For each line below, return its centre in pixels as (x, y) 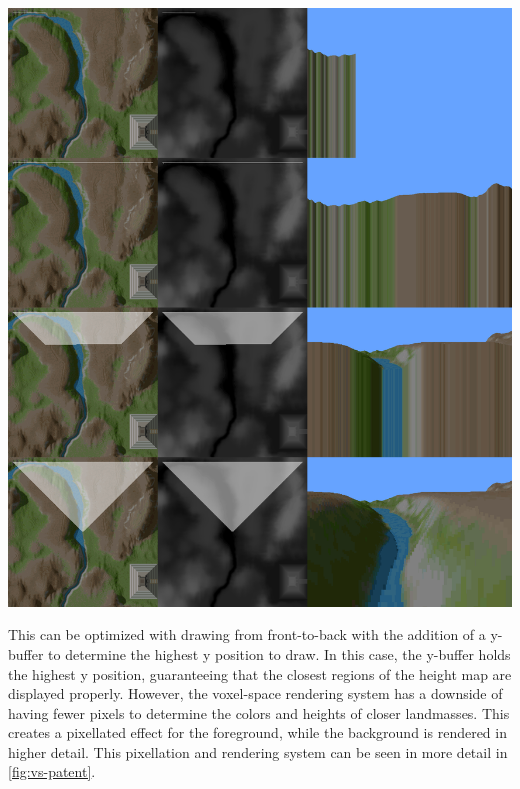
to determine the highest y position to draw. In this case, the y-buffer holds (279, 653)
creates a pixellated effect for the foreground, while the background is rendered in (257, 732)
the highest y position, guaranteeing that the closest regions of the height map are (260, 673)
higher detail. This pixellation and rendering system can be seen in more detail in (258, 751)
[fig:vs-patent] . (52, 771)
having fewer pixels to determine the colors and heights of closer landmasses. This (259, 712)
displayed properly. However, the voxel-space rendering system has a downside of (255, 693)
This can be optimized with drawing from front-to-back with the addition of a (247, 634)
